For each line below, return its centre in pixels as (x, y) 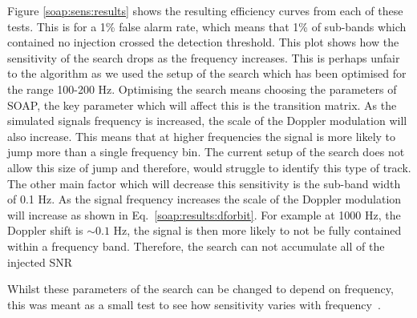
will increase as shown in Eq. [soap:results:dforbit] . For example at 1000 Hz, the (204, 214)
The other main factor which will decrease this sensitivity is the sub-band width (204, 183)
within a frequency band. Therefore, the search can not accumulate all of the (196, 246)
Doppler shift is (45, 230)
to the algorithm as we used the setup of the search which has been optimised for (207, 73)
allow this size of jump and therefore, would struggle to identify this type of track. (209, 167)
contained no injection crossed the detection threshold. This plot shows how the (203, 42)
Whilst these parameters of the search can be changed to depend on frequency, (200, 289)
